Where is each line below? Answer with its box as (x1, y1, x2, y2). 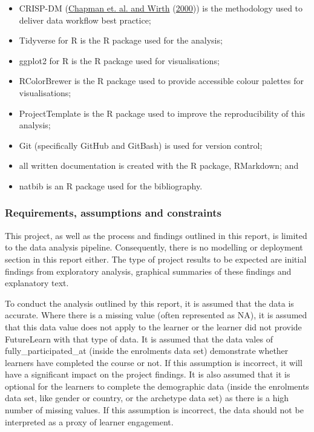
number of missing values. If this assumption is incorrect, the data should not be (5, 404, 304, 416)
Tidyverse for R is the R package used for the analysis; (19, 34, 223, 47)
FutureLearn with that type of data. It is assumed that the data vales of (5, 332, 273, 345)
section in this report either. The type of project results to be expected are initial (5, 252, 307, 265)
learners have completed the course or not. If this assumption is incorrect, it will (5, 356, 303, 368)
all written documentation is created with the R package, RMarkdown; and (19, 159, 299, 172)
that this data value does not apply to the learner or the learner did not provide (5, 320, 302, 333)
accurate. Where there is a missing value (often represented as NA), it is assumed (5, 309, 307, 321)
